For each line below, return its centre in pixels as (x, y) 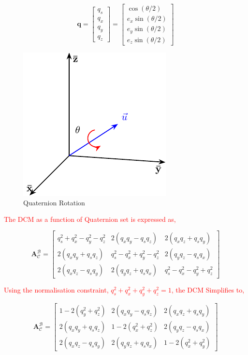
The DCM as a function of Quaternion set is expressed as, (90, 219)
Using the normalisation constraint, (56, 290)
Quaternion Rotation (54, 203)
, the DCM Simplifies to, (208, 290)
